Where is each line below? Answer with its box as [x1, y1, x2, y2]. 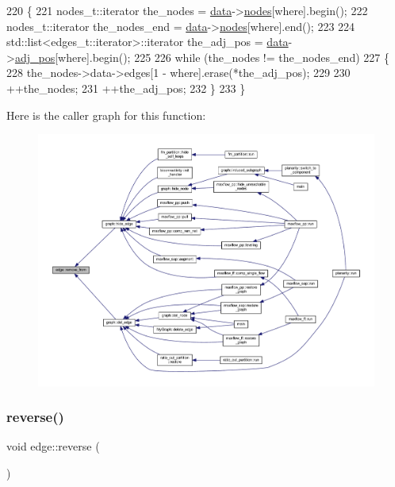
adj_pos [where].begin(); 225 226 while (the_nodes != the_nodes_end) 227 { [14, 48, 389, 65]
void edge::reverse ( [6, 438, 100, 454]
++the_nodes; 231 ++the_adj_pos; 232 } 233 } [6, 79, 246, 96]
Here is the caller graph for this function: [6, 106, 206, 123]
